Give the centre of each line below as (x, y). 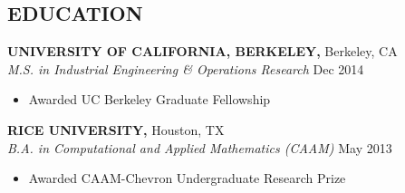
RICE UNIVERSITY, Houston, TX (116, 129)
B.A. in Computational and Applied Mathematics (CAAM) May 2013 (200, 147)
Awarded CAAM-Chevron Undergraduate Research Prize (187, 178)
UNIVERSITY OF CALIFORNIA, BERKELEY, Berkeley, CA (202, 51)
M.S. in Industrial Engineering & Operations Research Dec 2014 (186, 68)
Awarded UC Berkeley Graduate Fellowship (149, 99)
